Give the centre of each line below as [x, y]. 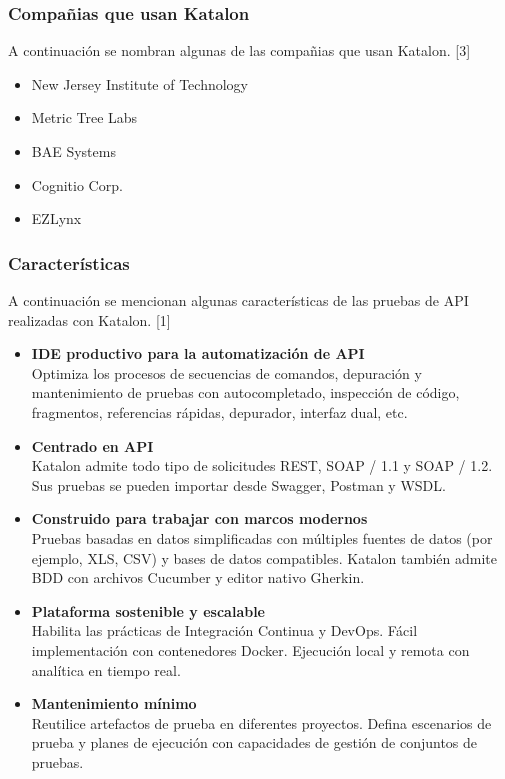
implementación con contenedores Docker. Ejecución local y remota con [250, 649]
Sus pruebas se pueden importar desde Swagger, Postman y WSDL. [238, 484]
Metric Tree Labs [84, 117]
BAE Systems [73, 151]
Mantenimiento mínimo [114, 703]
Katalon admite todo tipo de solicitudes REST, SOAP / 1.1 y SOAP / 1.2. [262, 465]
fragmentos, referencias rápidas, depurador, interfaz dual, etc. [219, 411]
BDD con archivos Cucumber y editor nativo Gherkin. [198, 577]
